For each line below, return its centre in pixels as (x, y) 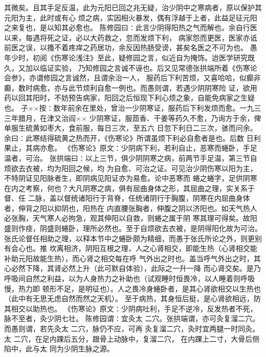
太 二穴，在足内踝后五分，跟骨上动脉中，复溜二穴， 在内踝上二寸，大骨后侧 (132, 338)
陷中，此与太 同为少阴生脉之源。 (59, 349)
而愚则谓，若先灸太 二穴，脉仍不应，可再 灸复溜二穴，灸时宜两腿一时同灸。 (132, 328)
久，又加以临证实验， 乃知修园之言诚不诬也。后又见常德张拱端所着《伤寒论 (131, 67)
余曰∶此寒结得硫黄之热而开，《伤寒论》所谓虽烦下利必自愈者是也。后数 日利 (132, 138)
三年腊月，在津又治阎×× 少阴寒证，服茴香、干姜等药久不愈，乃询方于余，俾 (133, 118)
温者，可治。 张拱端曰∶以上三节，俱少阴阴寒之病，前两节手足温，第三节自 (131, 157)
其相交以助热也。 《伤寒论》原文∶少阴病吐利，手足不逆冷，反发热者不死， (131, 308)
